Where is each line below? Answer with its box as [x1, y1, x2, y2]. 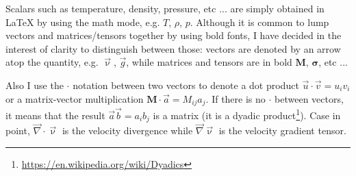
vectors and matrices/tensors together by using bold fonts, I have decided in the [5, 28, 342, 42]
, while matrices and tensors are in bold [126, 55, 292, 69]
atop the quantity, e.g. [5, 55, 99, 69]
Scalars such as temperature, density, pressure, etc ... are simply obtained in [5, 1, 325, 15]
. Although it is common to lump [190, 14, 329, 29]
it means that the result [5, 108, 105, 122]
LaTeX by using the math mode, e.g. [5, 14, 160, 29]
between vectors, [275, 91, 344, 105]
